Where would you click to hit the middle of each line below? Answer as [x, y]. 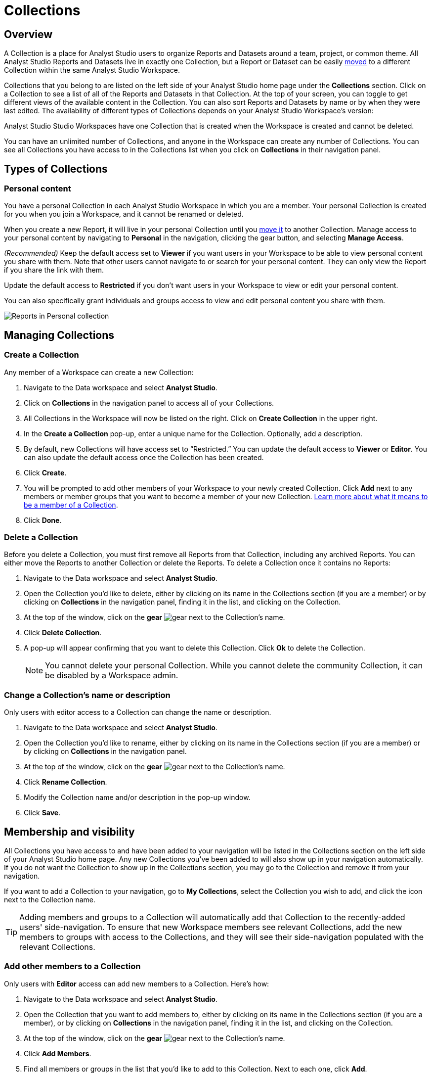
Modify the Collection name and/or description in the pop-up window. [137, 797]
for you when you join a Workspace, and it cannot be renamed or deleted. [124, 214]
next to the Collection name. [50, 899]
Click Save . [42, 813]
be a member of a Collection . [71, 505]
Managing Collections [59, 335]
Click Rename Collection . [65, 782]
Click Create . [45, 472]
